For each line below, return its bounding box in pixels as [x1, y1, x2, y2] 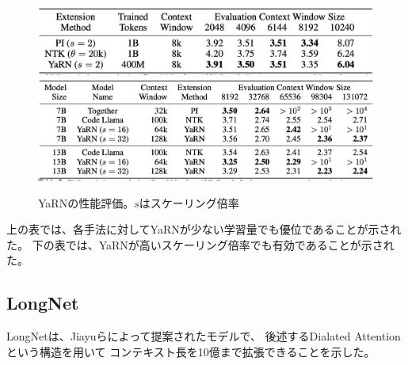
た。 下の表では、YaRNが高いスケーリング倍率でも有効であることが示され [6, 236, 395, 253]
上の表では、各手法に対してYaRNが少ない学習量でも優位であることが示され [6, 221, 402, 238]
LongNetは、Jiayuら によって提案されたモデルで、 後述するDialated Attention [6, 328, 401, 344]
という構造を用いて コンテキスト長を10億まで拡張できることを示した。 [6, 343, 376, 359]
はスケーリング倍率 [139, 194, 239, 211]
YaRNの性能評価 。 [38, 194, 135, 211]
